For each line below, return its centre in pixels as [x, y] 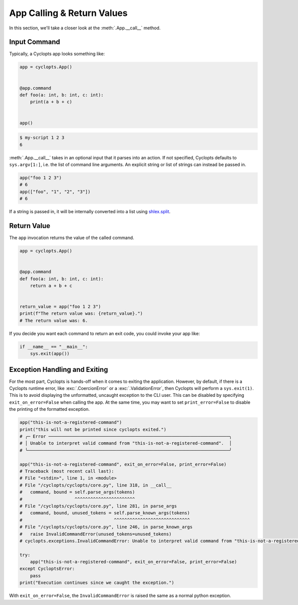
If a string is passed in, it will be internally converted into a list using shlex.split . [90, 212]
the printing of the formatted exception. [49, 409]
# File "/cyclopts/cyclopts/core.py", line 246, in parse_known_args [106, 527]
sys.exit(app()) [50, 354]
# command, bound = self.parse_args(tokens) [77, 492]
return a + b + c [51, 286]
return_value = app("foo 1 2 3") [60, 307]
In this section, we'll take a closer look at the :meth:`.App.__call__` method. [85, 28]
